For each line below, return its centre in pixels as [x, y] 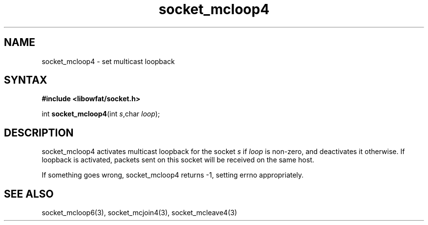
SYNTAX [26, 80]
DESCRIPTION [39, 133]
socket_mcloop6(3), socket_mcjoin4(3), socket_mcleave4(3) [139, 213]
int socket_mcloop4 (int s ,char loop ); [101, 114]
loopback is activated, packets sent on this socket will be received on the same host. [178, 160]
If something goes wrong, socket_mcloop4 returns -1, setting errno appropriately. [173, 175]
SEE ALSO [29, 194]
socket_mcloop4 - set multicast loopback [108, 61]
